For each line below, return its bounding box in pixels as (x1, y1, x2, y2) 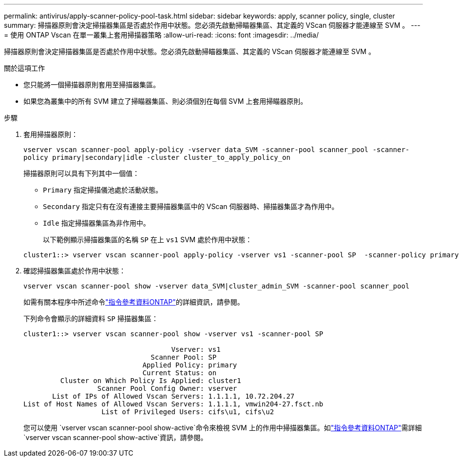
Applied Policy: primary (142, 361, 237, 369)
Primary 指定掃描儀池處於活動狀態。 (43, 186, 162, 194)
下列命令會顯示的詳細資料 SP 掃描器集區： (23, 314, 158, 323)
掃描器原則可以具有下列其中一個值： (23, 169, 139, 177)
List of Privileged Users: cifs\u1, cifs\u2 (101, 408, 274, 416)
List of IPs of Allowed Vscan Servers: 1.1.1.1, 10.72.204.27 (52, 392, 295, 400)
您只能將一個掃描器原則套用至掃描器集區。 (23, 80, 160, 89)
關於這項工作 (4, 64, 45, 72)
